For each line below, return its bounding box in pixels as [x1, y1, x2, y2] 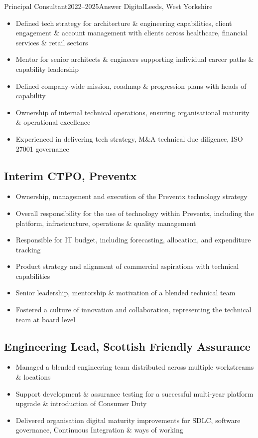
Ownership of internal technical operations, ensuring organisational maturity [15, 107, 250, 117]
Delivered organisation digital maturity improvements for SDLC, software [15, 415, 241, 425]
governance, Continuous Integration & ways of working [15, 425, 183, 435]
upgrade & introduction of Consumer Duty [15, 398, 147, 409]
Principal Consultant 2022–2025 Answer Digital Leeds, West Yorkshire [4, 1, 213, 11]
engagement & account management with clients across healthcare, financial [15, 27, 248, 38]
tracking [15, 244, 41, 254]
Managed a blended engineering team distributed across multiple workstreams [15, 362, 254, 372]
